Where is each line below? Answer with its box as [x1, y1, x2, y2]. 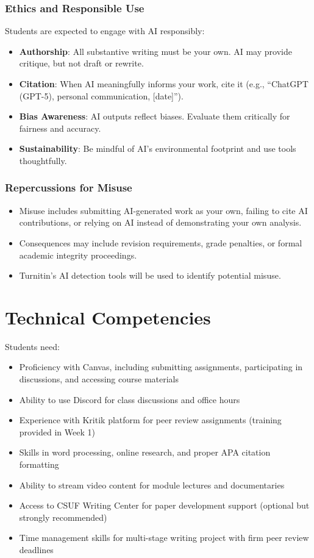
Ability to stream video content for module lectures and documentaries [19, 478, 285, 491]
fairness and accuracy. [19, 121, 101, 134]
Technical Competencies [5, 304, 211, 329]
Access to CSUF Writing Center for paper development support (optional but [19, 499, 310, 512]
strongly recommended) [19, 510, 107, 523]
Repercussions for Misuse [5, 180, 132, 195]
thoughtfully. [19, 154, 67, 166]
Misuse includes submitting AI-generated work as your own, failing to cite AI [19, 204, 308, 216]
